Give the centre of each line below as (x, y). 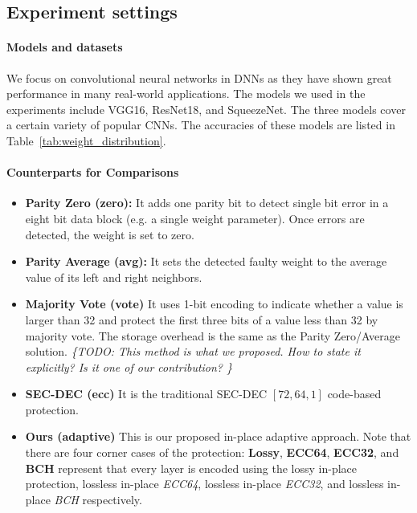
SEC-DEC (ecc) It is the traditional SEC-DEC (146, 394)
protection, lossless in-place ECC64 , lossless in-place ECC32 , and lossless (204, 484)
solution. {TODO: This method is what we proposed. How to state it (193, 351)
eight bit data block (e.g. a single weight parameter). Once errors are (195, 218)
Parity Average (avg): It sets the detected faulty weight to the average (206, 261)
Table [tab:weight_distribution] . (86, 140)
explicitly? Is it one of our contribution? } (129, 366)
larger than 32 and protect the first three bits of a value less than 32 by (202, 319)
